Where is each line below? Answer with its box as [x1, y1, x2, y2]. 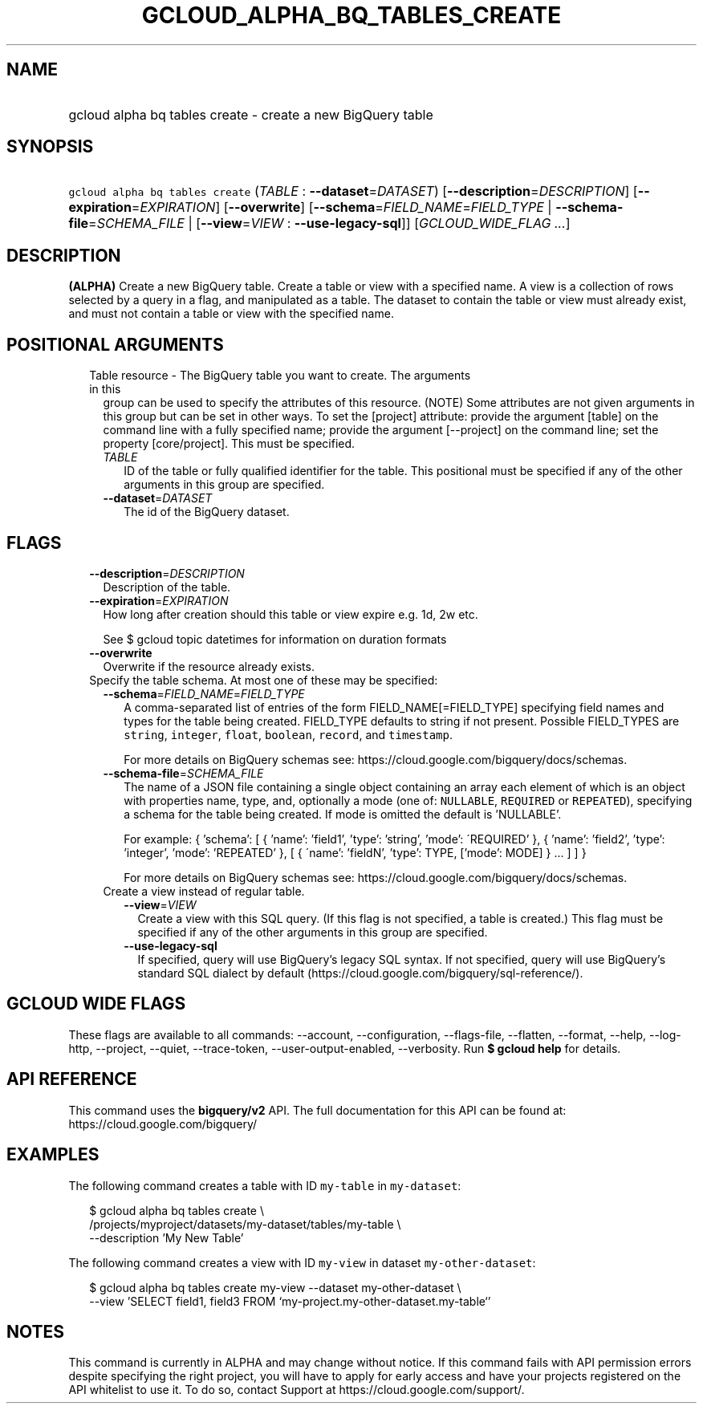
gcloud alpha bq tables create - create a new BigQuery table [68, 106, 433, 123]
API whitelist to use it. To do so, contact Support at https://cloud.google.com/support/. [68, 1383, 525, 1397]
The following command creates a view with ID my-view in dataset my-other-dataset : [68, 1255, 536, 1270]
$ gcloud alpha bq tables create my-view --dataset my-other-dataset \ [89, 1280, 461, 1294]
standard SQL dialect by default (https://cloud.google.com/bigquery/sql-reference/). [137, 965, 583, 980]
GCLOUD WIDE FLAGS [6, 994, 186, 1014]
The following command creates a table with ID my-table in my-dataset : [68, 1178, 461, 1193]
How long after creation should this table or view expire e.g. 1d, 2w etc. [103, 607, 478, 621]
